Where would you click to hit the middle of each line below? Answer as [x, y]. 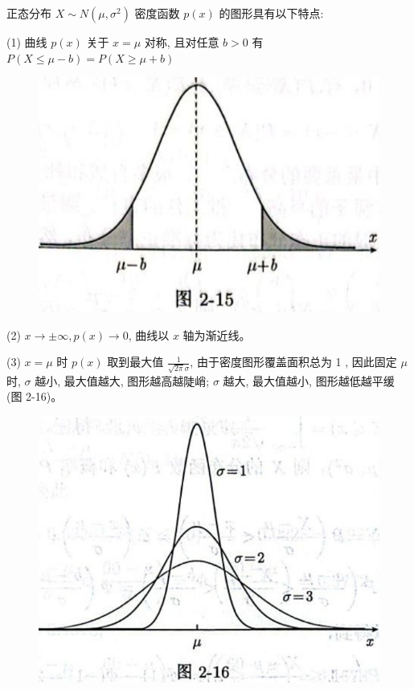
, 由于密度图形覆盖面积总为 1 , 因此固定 [293, 362]
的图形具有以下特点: [271, 13]
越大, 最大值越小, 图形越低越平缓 [309, 380]
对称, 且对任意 [182, 42]
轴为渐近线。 [217, 334]
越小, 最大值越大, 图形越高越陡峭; [122, 380]
